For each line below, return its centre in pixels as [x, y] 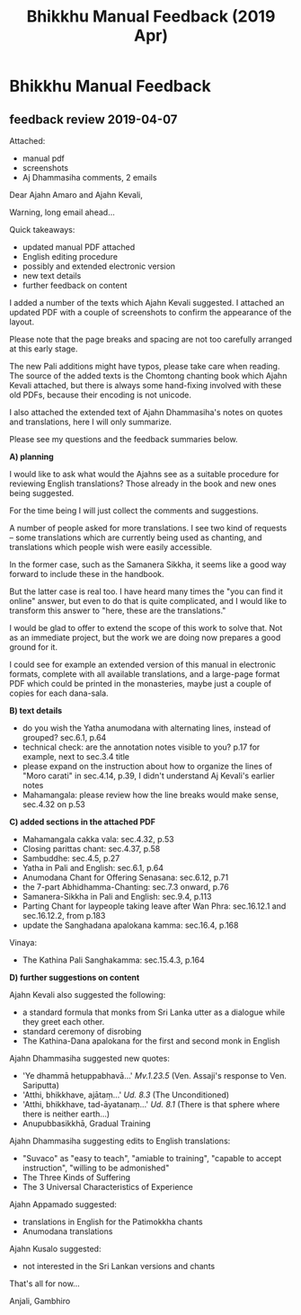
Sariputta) [41, 1085]
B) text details [36, 711]
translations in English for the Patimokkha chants [113, 1222]
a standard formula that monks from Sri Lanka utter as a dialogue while [154, 1012]
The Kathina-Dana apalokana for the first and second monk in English [151, 1041]
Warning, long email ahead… [62, 212]
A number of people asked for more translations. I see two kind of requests [148, 528]
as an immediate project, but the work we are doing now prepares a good [145, 637]
